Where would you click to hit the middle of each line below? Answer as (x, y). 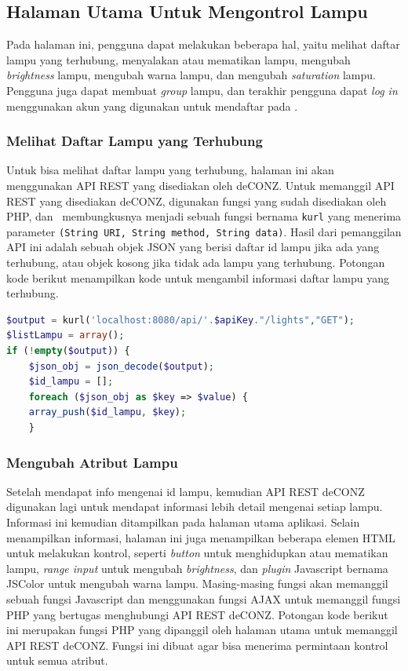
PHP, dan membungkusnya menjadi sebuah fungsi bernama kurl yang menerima (204, 216)
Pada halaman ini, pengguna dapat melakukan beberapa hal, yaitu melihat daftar (203, 44)
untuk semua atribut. (57, 660)
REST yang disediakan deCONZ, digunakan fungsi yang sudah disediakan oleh (197, 201)
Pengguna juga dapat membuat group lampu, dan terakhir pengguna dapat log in (202, 90)
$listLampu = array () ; (66, 335)
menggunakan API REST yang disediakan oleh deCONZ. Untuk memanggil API (200, 185)
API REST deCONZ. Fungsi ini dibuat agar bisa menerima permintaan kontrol (197, 645)
